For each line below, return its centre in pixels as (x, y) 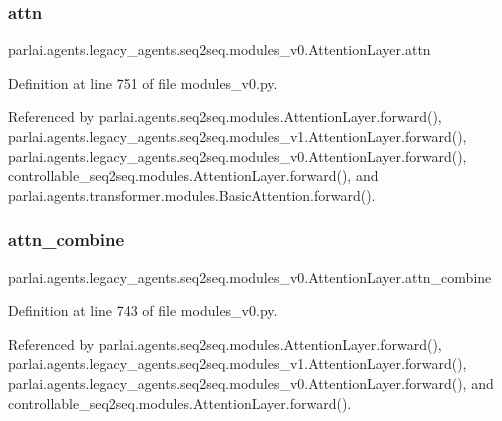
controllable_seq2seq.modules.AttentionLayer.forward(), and (193, 175)
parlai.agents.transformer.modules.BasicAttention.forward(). (192, 194)
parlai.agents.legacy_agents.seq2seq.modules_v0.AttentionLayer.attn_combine (250, 276)
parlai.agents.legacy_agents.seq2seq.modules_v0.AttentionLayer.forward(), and (251, 382)
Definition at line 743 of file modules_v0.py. (143, 310)
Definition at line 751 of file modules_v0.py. (143, 82)
